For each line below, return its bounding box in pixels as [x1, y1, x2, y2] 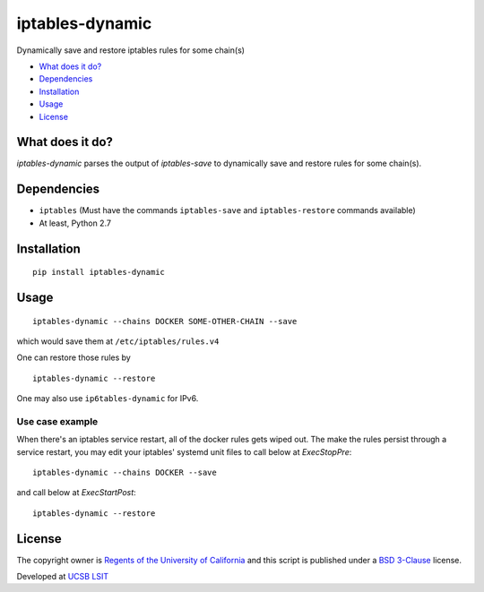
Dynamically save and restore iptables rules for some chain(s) [16, 45, 246, 56]
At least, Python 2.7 [39, 218, 112, 228]
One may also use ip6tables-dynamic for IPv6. [16, 393, 199, 404]
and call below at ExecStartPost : [16, 487, 136, 498]
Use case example [16, 415, 99, 427]
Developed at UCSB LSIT [16, 571, 109, 582]
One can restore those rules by [16, 352, 132, 363]
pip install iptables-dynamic [32, 267, 166, 278]
